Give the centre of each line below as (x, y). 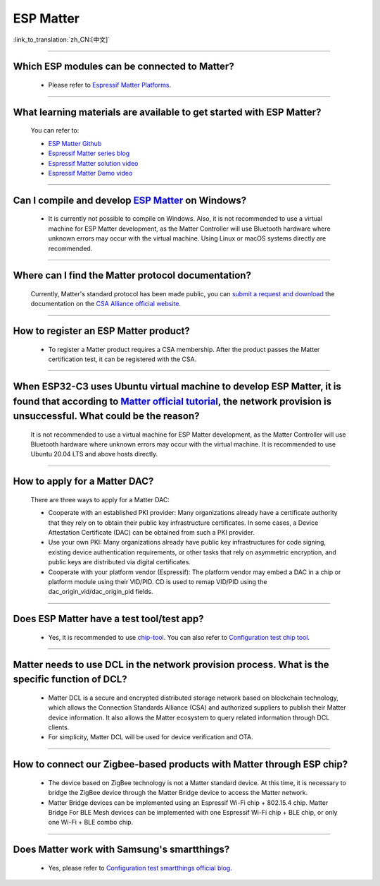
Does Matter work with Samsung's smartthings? (121, 850)
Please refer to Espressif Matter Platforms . (110, 85)
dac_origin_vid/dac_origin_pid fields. (101, 592)
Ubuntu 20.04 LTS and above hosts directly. (94, 454)
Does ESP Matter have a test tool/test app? (108, 619)
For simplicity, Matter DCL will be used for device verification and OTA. (151, 737)
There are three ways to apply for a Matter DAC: (100, 499)
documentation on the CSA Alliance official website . (106, 304)
